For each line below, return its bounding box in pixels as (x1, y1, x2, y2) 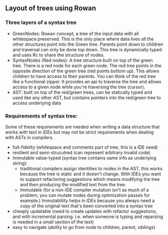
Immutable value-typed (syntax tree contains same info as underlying (12, 155, 156, 161)
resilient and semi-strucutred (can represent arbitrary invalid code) (12, 149, 151, 155)
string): (12, 160, 28, 166)
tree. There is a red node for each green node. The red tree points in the (12, 62, 162, 68)
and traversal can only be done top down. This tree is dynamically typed (12, 46, 162, 52)
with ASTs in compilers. (5, 134, 54, 140)
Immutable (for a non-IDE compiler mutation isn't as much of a (20, 187, 149, 193)
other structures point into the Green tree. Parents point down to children (12, 41, 163, 47)
